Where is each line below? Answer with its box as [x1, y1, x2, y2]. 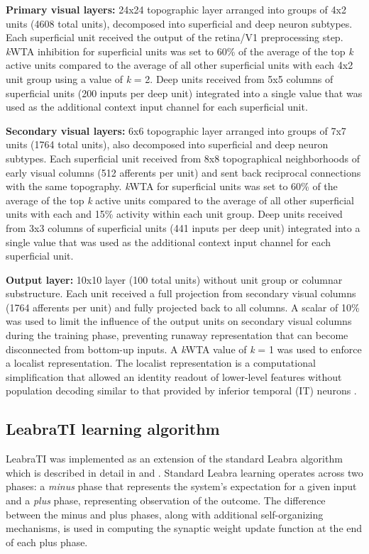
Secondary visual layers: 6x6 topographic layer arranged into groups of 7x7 [6, 123, 346, 138]
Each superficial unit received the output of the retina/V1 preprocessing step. [6, 30, 343, 45]
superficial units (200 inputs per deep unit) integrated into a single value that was [6, 85, 363, 100]
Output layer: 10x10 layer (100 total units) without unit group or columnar [6, 272, 343, 287]
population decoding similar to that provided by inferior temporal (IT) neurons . [6, 383, 357, 398]
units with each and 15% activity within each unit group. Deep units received [6, 206, 343, 221]
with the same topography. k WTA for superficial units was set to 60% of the [6, 179, 338, 194]
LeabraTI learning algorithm [6, 418, 220, 440]
